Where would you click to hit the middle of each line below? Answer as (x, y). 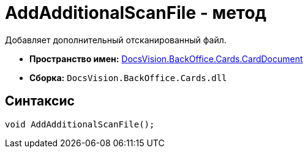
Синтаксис (40, 101)
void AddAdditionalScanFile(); (80, 124)
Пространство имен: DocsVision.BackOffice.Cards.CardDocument (166, 59)
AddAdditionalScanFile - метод (136, 13)
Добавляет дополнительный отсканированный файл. (116, 40)
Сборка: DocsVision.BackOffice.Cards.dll (128, 77)
